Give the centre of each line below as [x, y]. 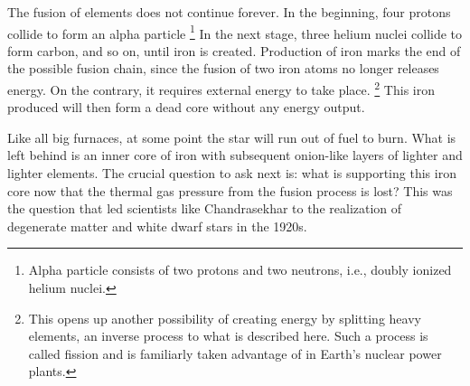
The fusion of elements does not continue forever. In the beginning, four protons [229, 12]
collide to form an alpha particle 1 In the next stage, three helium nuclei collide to [235, 32]
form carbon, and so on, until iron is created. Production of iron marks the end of [234, 50]
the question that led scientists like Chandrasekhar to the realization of [205, 208]
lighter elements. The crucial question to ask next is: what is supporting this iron [232, 173]
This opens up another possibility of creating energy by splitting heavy [225, 318]
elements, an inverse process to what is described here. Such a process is [228, 336]
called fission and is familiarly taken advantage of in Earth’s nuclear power [235, 353]
